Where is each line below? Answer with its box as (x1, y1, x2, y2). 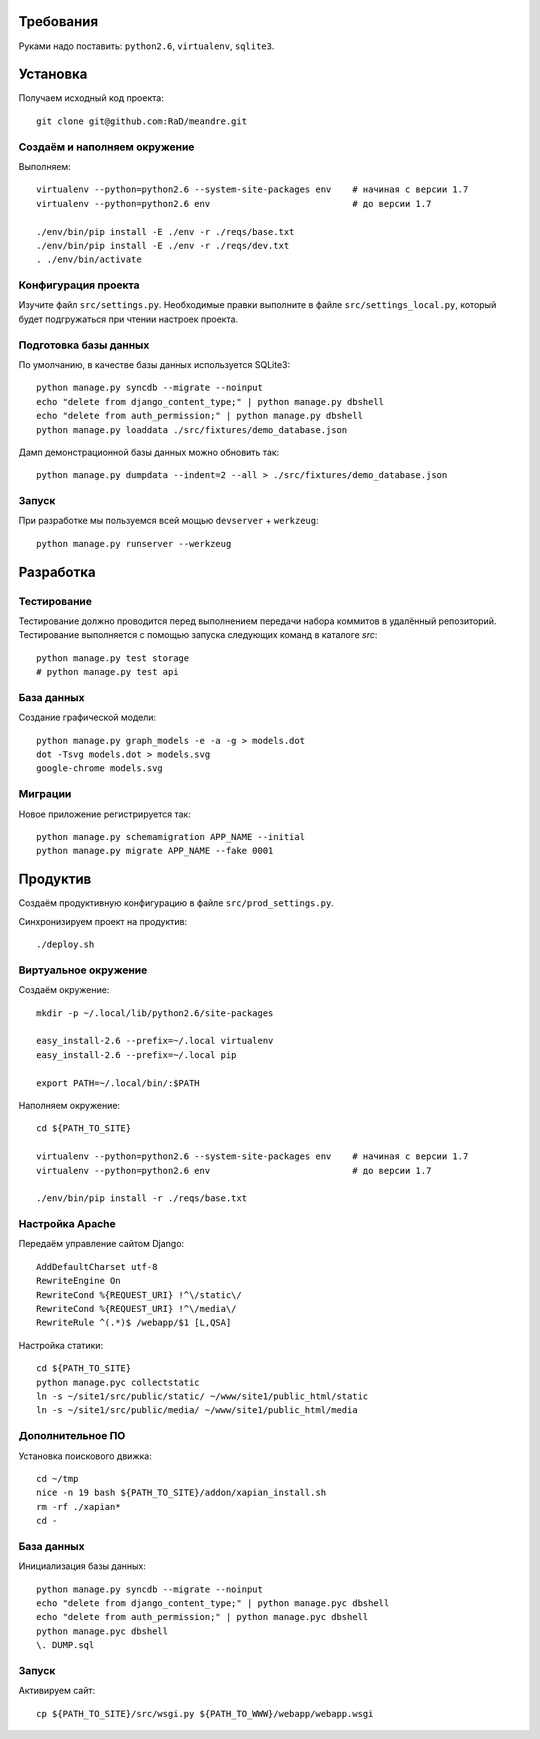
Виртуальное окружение (18, 963, 148, 977)
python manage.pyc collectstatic (36, 1376, 200, 1388)
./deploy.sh (36, 939, 95, 950)
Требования (18, 13, 99, 30)
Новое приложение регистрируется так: (18, 808, 192, 820)
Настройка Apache (18, 1217, 116, 1231)
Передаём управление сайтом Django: (18, 1238, 185, 1250)
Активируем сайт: (18, 1685, 96, 1697)
